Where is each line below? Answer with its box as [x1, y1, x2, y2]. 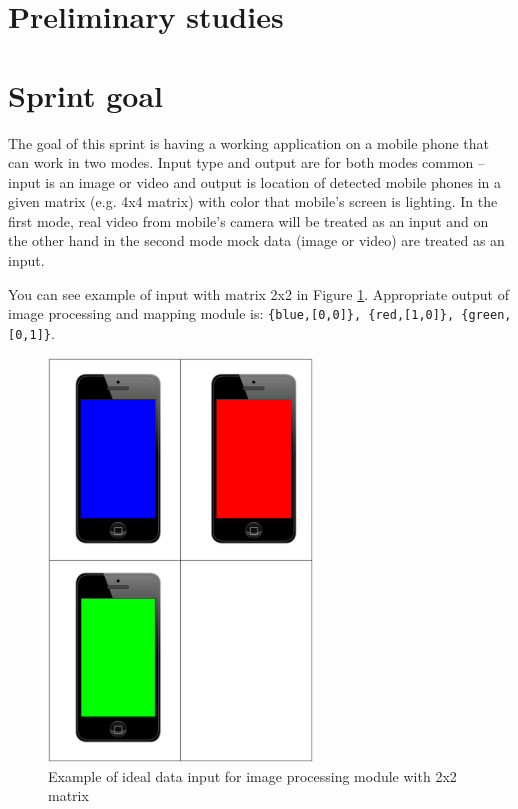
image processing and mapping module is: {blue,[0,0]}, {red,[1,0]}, [8, 303, 455, 324]
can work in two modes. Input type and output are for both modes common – [8, 152, 486, 173]
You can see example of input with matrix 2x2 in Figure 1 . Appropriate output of [8, 283, 509, 304]
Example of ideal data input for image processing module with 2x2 [48, 765, 457, 786]
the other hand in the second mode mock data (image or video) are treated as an [8, 230, 505, 251]
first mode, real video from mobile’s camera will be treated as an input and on [8, 210, 489, 231]
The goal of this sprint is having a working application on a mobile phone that [8, 132, 490, 153]
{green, [461, 308, 512, 323]
